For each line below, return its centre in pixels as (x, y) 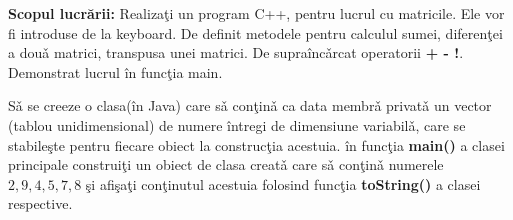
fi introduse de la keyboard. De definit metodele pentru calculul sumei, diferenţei (255, 32)
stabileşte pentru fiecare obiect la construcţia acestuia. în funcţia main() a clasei (256, 144)
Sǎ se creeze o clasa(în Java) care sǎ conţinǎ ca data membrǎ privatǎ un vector (250, 105)
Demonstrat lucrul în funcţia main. (115, 71)
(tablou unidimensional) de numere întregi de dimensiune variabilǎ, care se (237, 124)
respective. (40, 203)
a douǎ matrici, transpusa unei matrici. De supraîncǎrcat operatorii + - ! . (236, 52)
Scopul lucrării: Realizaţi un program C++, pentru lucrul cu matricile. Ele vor (256, 13)
